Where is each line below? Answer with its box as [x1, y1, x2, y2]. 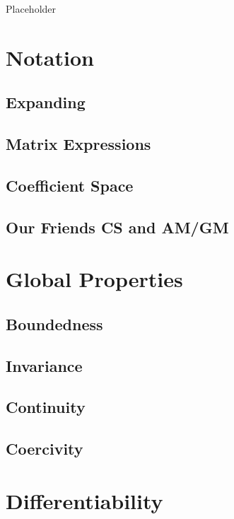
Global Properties [6, 264, 183, 293]
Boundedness [6, 313, 103, 334]
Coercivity [6, 438, 83, 460]
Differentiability [6, 486, 163, 515]
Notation [6, 42, 94, 71]
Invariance [6, 354, 83, 376]
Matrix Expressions [6, 133, 151, 155]
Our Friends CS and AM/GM [6, 216, 229, 238]
